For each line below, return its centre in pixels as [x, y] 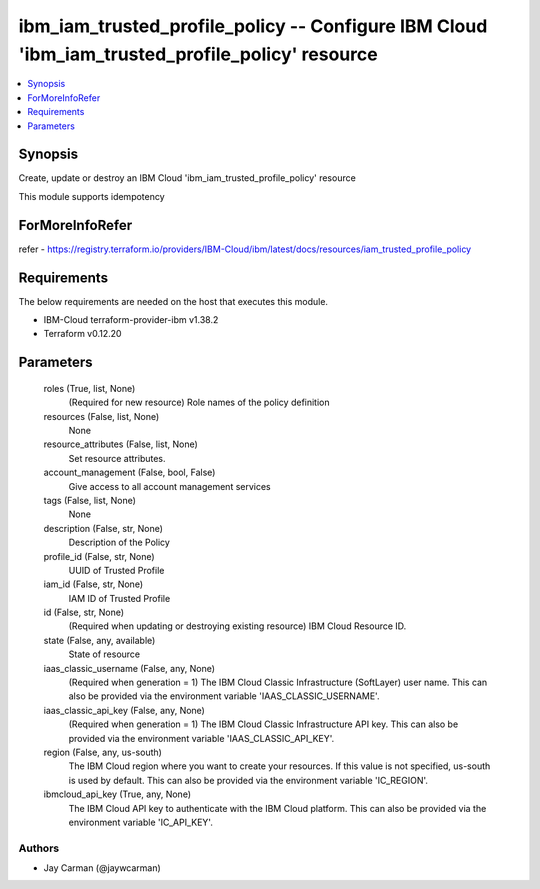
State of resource [104, 654]
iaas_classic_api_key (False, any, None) [124, 710]
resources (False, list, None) [101, 416]
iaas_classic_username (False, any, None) [129, 668]
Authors [39, 848]
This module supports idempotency [91, 196]
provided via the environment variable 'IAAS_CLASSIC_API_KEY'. [201, 738]
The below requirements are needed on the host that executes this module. [173, 301]
